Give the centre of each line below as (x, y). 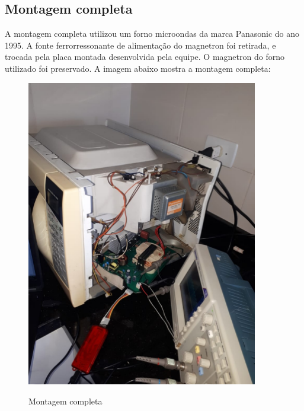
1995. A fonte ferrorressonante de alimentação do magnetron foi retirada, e (140, 45)
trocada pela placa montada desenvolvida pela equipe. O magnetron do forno (145, 57)
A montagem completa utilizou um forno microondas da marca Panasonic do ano (152, 34)
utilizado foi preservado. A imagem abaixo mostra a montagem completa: (138, 68)
